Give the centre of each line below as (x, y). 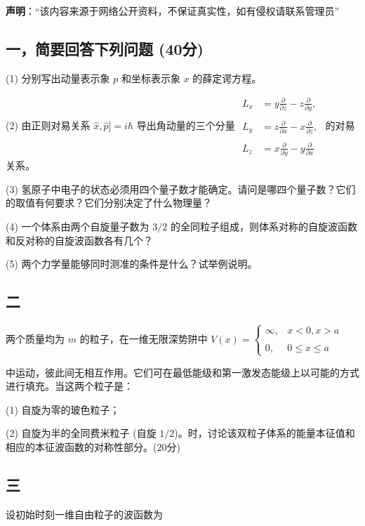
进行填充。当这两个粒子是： (69, 386)
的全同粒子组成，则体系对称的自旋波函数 (264, 226)
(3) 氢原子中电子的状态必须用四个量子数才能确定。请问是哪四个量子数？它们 (181, 189)
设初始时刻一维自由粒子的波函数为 (84, 514)
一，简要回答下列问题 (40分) (105, 48)
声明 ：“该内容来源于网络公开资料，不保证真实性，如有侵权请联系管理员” (173, 11)
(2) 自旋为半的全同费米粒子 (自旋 (81, 433)
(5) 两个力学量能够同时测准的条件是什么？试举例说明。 (132, 264)
